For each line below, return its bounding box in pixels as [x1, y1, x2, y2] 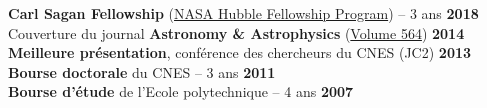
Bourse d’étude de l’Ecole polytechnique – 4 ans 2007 [8, 81, 354, 102]
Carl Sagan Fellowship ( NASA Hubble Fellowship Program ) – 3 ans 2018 [8, 3, 479, 23]
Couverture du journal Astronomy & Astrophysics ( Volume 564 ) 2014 [8, 22, 465, 43]
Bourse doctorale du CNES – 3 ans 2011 [8, 61, 276, 82]
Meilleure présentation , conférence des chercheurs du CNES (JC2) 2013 [8, 42, 472, 63]
